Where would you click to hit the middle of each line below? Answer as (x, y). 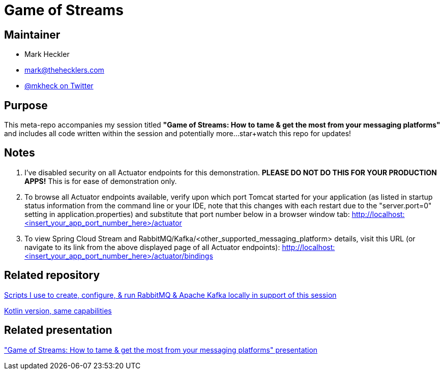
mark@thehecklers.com (64, 70)
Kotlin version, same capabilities (58, 310)
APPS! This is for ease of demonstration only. (101, 181)
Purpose (26, 105)
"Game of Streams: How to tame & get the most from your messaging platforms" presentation (161, 350)
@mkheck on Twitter (59, 86)
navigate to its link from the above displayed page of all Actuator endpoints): (152, 247)
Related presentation (58, 330)
